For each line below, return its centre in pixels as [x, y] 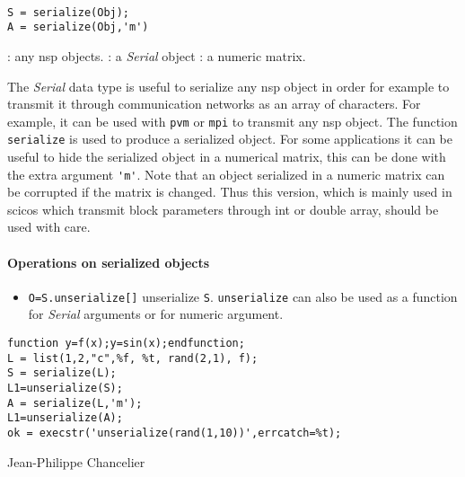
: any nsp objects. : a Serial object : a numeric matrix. [157, 55]
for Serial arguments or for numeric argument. [156, 314]
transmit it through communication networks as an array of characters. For [214, 104]
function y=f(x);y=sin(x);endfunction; [126, 344]
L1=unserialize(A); [65, 418]
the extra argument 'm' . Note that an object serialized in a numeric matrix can [226, 174]
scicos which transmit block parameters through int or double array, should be [223, 209]
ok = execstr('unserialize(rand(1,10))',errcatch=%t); [175, 433]
